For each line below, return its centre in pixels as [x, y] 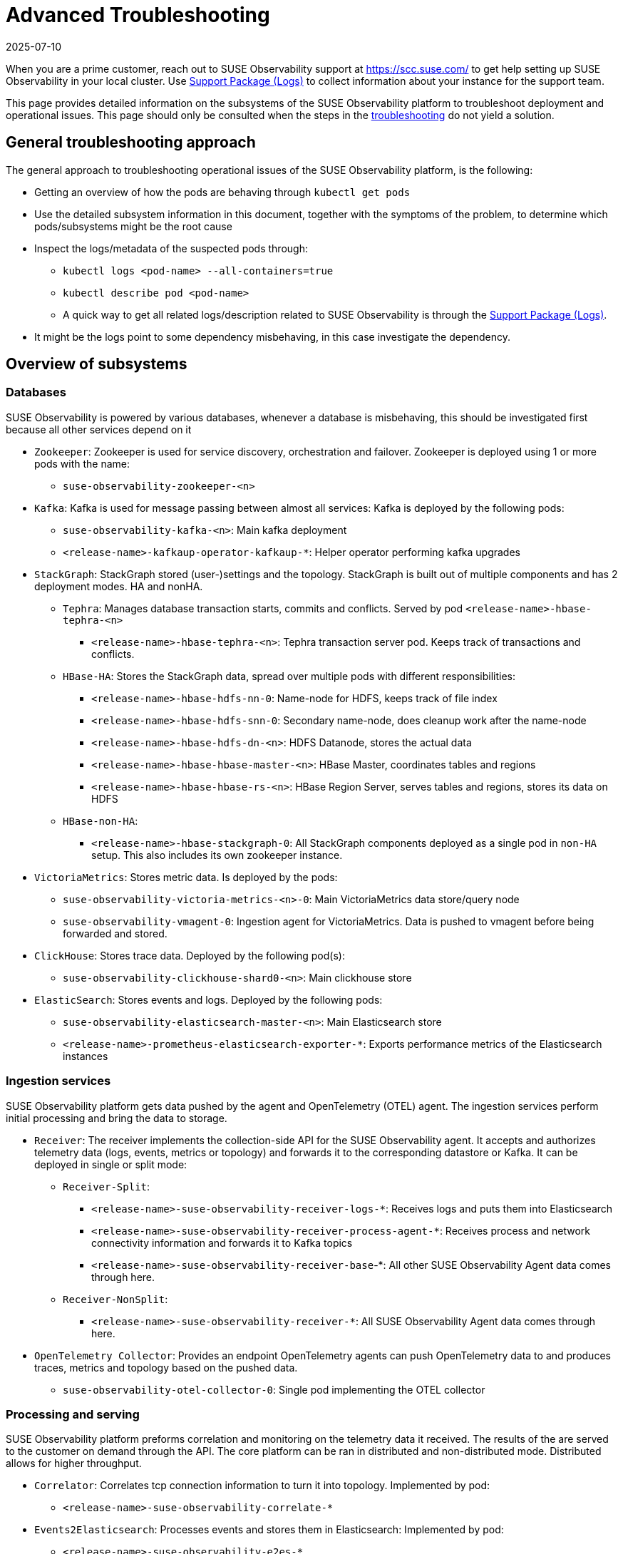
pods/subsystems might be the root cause [133, 226]
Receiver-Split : [107, 1186]
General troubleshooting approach [131, 143]
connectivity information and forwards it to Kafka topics [222, 1242]
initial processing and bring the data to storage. [117, 1118]
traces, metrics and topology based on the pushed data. [166, 1367]
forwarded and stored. [115, 933]
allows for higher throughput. [74, 1463]
